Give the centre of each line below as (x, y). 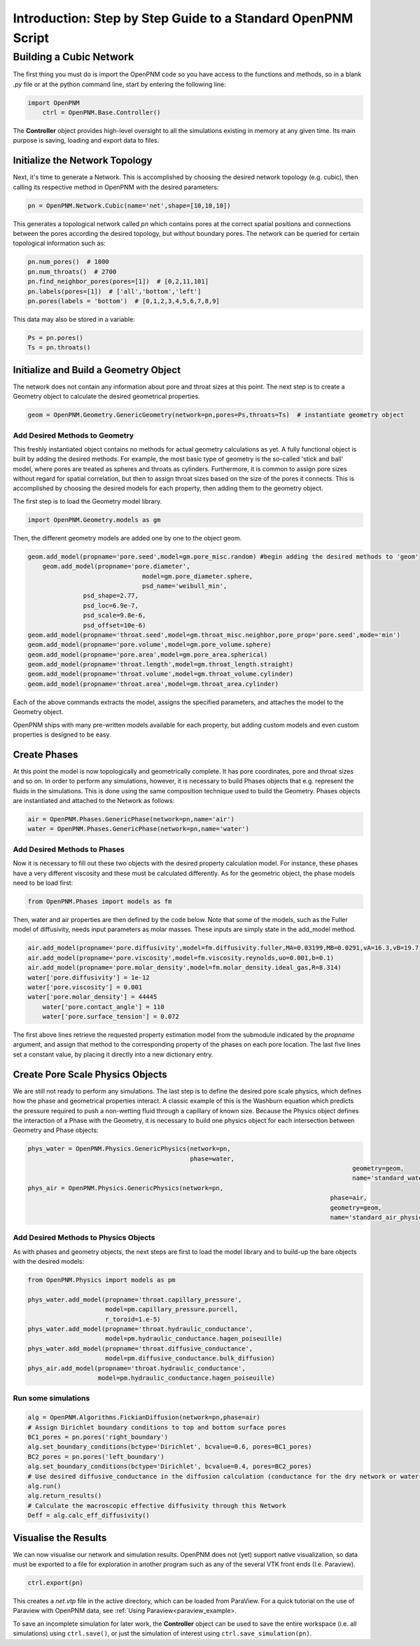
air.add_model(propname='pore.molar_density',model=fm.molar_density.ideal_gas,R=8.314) (185, 968)
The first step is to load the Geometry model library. (87, 501)
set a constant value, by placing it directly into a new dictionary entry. (113, 1054)
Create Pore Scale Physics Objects (90, 1074)
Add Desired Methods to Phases (69, 849)
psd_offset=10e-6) (114, 625)
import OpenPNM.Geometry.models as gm (94, 519)
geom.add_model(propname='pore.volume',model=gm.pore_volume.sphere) (149, 645)
